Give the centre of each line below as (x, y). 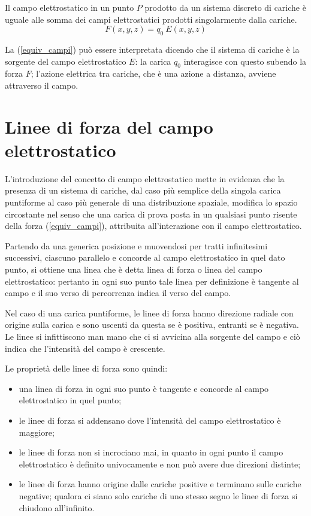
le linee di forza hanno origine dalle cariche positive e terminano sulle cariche (160, 484)
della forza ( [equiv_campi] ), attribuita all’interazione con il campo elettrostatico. (153, 226)
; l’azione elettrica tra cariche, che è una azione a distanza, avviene (153, 73)
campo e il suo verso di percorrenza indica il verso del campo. (118, 293)
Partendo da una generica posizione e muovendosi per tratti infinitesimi (136, 245)
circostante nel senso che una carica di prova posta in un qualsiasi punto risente (151, 214)
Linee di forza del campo (109, 126)
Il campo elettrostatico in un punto (70, 7)
